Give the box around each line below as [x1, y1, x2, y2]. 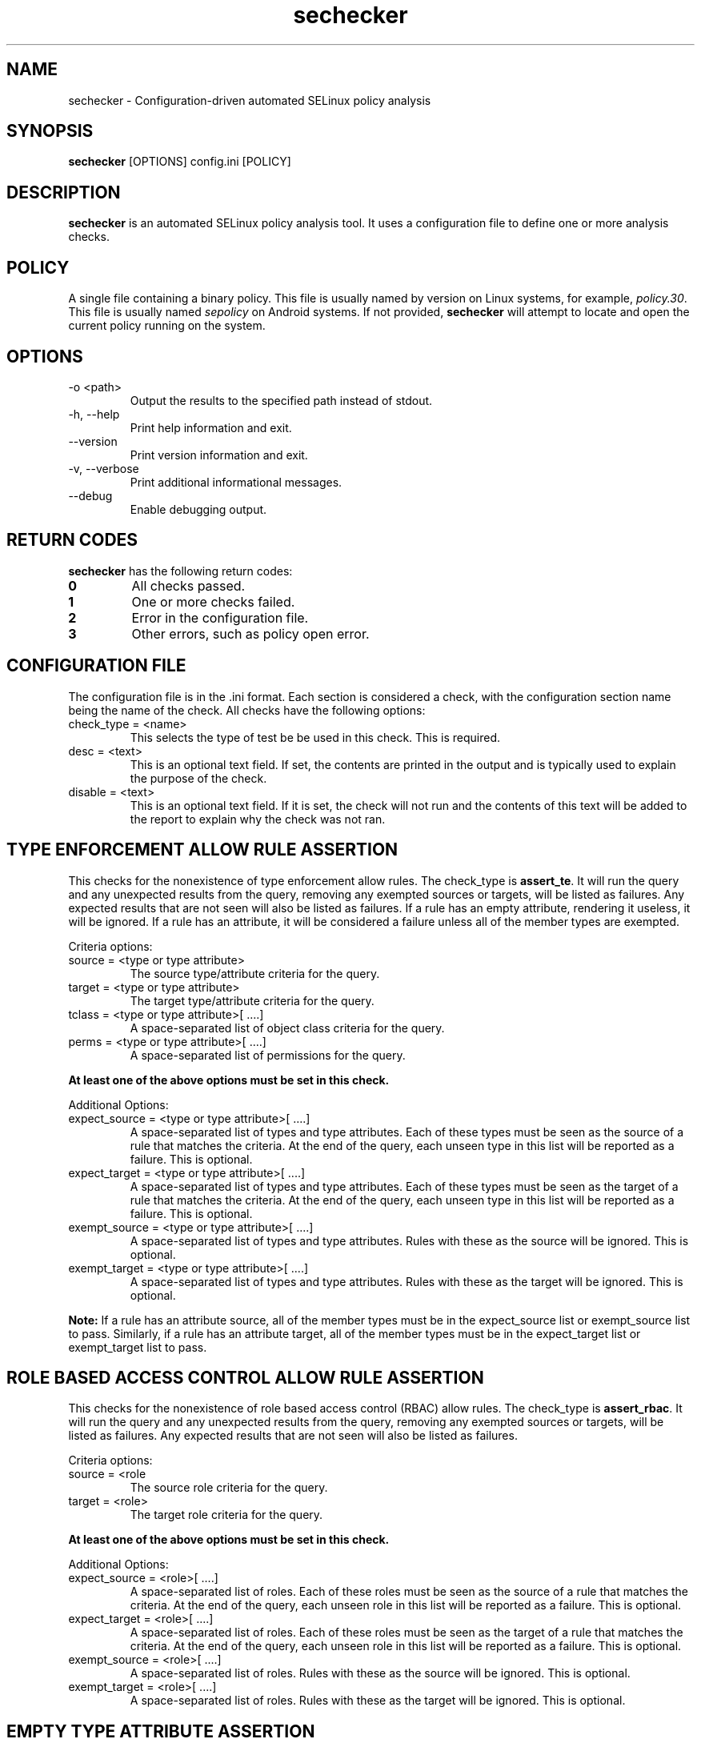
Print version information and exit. [130, 447, 308, 462]
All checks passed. [131, 577, 246, 594]
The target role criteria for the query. [130, 1508, 323, 1522]
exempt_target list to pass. [68, 1340, 207, 1354]
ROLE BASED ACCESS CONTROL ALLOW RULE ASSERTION [6, 1367, 484, 1388]
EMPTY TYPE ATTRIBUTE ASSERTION [6, 1721, 315, 1741]
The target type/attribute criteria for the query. [130, 993, 375, 1008]
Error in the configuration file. [131, 609, 309, 626]
